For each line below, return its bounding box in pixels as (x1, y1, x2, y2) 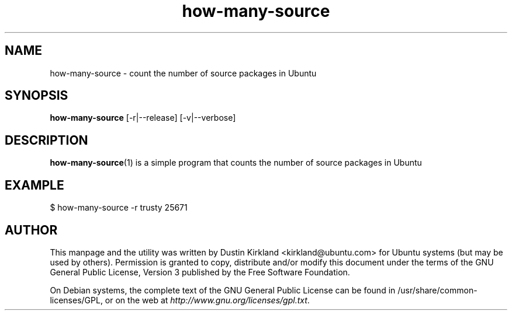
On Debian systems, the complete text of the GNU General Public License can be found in (50, 285, 396, 295)
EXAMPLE (5, 177, 64, 192)
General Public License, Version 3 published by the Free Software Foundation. (50, 267, 350, 277)
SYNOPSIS (5, 88, 68, 103)
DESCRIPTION (5, 132, 88, 148)
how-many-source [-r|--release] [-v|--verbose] (50, 113, 236, 123)
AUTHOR (5, 222, 58, 237)
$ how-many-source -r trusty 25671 (50, 202, 188, 213)
